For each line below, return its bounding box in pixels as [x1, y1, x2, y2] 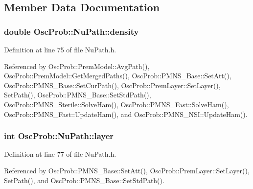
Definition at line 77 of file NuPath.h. [4, 149, 116, 159]
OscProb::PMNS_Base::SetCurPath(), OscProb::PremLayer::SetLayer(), [4, 80, 221, 90]
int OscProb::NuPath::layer [4, 130, 114, 142]
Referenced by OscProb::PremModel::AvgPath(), [4, 61, 150, 71]
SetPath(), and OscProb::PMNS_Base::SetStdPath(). [4, 175, 164, 185]
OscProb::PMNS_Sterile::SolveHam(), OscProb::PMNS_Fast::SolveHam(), [4, 99, 229, 109]
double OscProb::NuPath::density [4, 25, 139, 37]
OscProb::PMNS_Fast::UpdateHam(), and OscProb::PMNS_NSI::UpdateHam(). [4, 109, 248, 119]
